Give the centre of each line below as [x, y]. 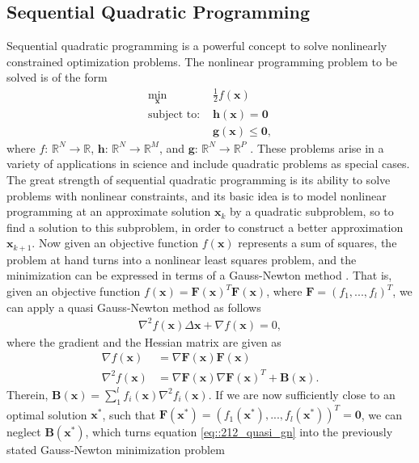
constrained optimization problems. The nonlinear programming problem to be [202, 61]
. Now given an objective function [115, 243]
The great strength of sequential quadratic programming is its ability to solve [199, 179]
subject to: [174, 114]
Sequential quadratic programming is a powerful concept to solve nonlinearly [197, 46]
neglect [24, 432]
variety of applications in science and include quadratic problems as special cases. [208, 164]
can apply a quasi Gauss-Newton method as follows [134, 307]
